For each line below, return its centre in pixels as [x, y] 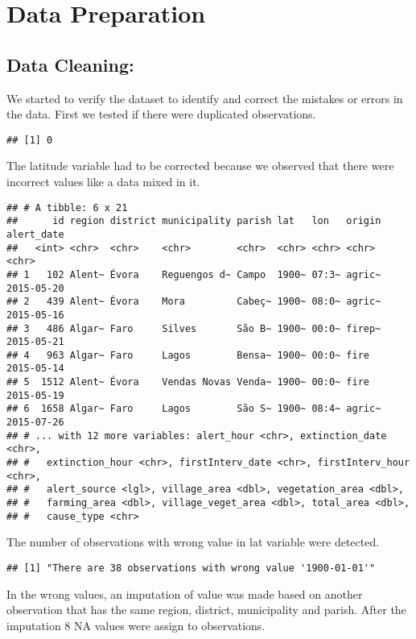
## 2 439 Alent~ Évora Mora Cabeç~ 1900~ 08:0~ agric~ [194, 302]
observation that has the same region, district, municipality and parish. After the [206, 610]
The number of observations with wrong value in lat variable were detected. [193, 542]
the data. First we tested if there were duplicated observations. [161, 114]
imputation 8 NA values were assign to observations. [136, 625]
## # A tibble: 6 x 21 [67, 207]
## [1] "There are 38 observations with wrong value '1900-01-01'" [191, 568]
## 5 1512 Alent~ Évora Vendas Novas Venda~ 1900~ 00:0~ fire [188, 382]
